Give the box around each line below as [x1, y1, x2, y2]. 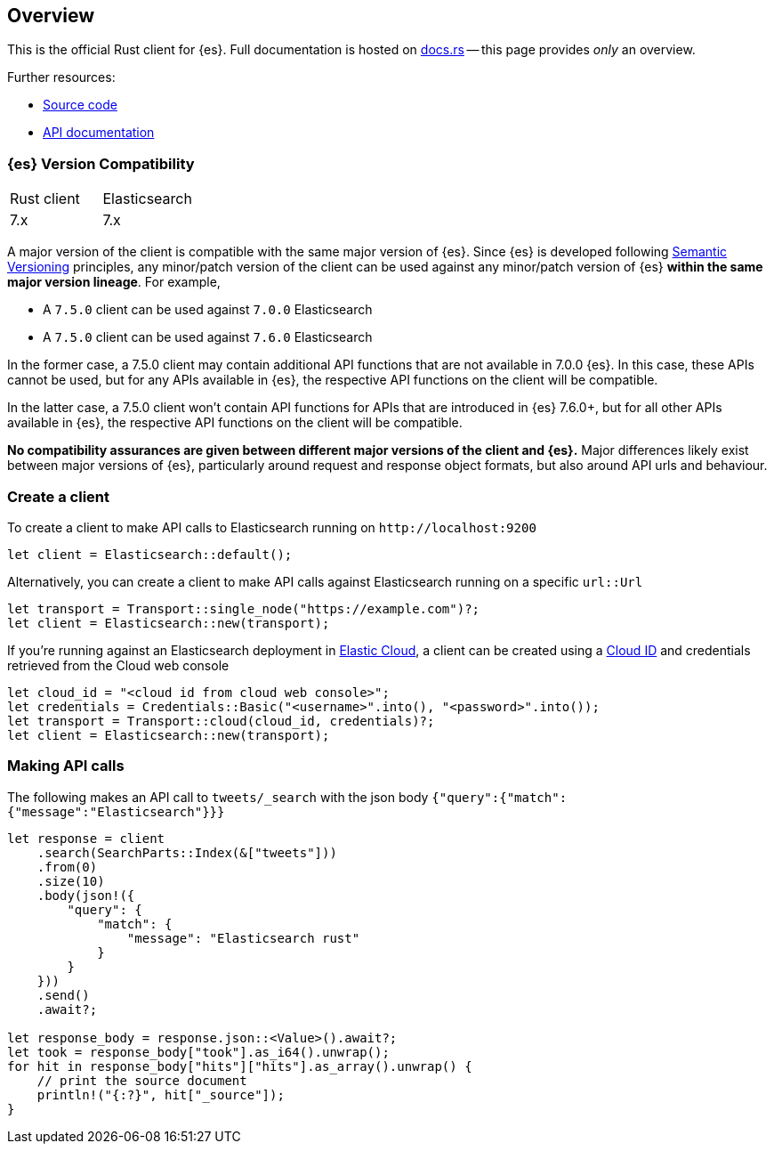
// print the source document [36, 1073, 247, 1088]
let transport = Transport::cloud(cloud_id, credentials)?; [7, 713, 435, 728]
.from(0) [36, 859, 98, 874]
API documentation [43, 125, 155, 141]
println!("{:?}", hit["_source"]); [36, 1087, 285, 1102]
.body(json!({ [36, 888, 135, 903]
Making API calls [7, 757, 125, 775]
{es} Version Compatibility [7, 154, 195, 173]
